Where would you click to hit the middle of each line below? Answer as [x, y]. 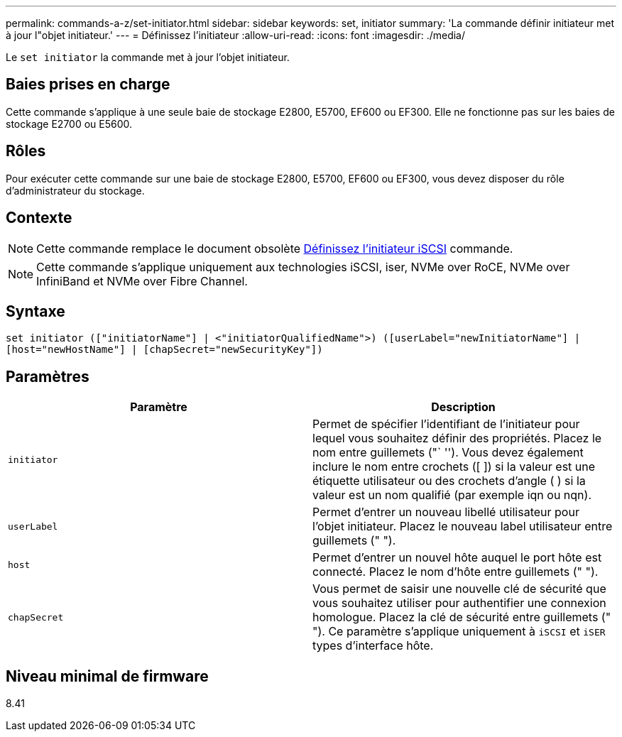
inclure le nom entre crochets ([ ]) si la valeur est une [454, 467]
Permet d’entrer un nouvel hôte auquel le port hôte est [457, 558]
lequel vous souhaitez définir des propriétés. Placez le [457, 438]
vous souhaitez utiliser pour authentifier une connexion [459, 603]
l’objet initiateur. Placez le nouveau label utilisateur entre [463, 526]
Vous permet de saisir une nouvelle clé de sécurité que [459, 589]
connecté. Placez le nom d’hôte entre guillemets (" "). [455, 572]
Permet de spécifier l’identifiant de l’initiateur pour [446, 424]
